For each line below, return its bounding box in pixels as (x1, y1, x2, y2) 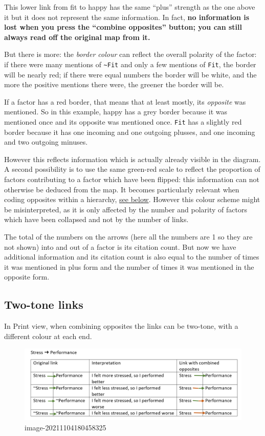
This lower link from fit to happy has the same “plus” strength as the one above (4, 2, 255, 12)
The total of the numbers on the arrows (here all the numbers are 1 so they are (4, 231, 253, 242)
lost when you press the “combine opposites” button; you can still (4, 22, 242, 32)
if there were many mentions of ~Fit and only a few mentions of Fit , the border (4, 58, 256, 69)
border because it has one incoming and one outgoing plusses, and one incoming (4, 126, 255, 137)
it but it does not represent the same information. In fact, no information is (4, 11, 250, 22)
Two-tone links (4, 296, 83, 312)
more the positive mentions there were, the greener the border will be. (4, 79, 224, 90)
